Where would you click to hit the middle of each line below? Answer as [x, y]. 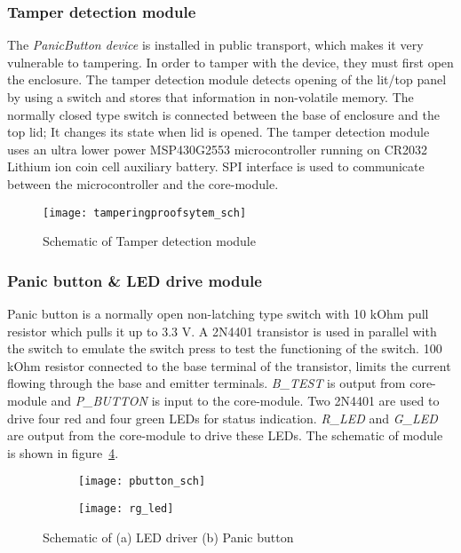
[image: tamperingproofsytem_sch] [145, 213]
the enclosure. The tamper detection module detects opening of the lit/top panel [227, 79]
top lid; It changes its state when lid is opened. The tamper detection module [219, 132]
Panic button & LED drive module [135, 280]
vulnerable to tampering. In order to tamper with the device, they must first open [230, 62]
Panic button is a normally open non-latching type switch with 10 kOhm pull [218, 314]
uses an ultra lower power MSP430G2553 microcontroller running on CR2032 [218, 149]
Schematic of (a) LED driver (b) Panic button [168, 537]
